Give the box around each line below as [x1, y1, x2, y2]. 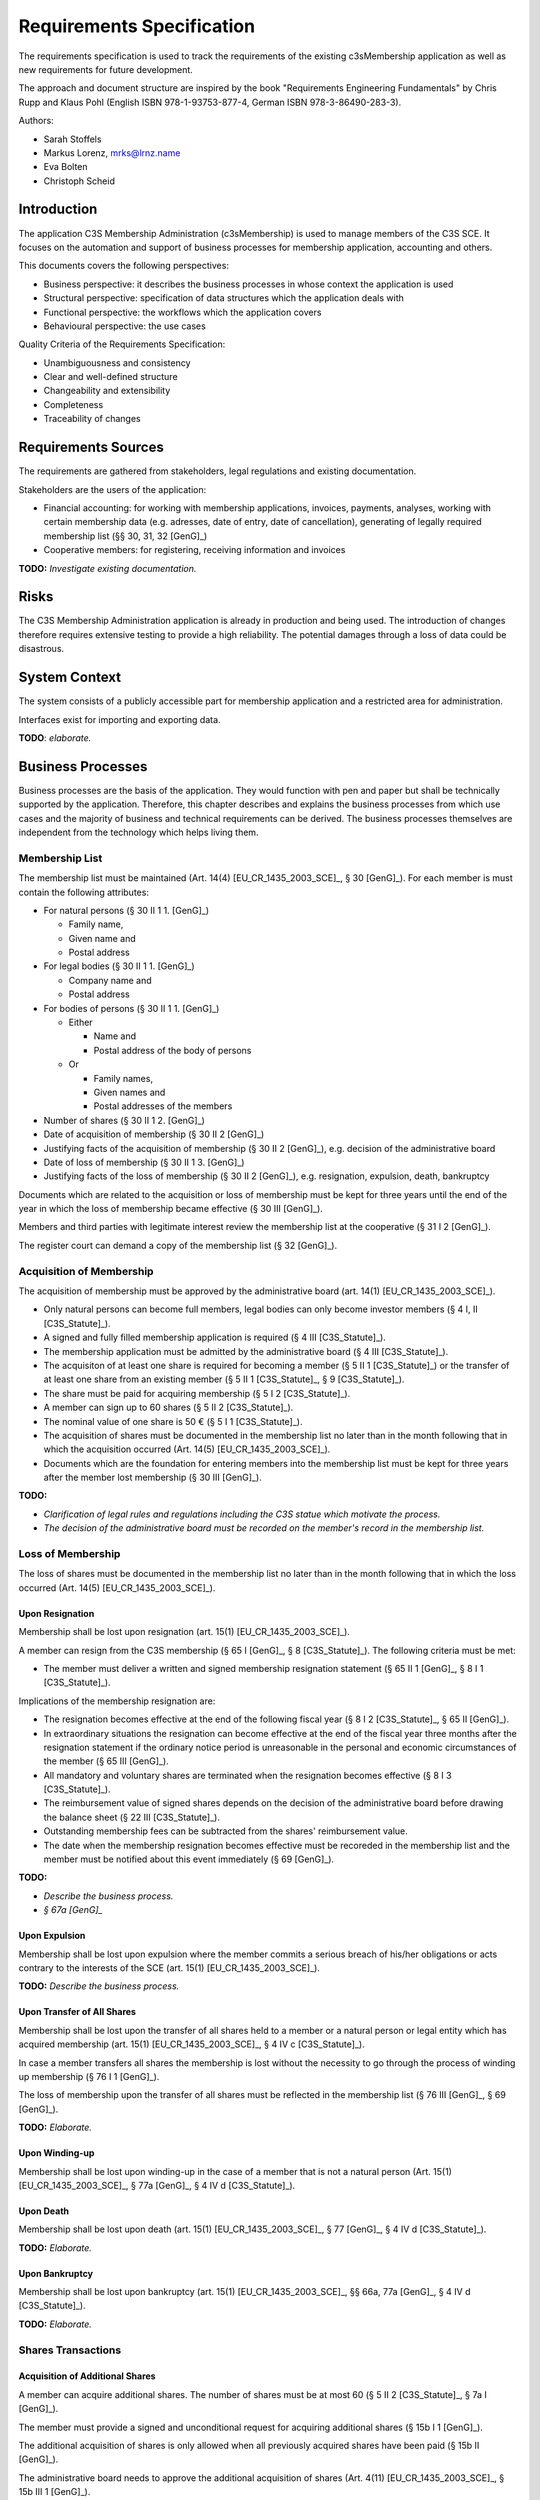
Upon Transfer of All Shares [18, 2006, 137, 2018]
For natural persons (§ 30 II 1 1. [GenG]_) [43, 904, 210, 916]
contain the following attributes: [18, 886, 150, 898]
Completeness [43, 398, 104, 410]
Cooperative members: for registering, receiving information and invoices [43, 544, 346, 556]
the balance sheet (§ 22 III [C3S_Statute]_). [43, 1811, 220, 1823]
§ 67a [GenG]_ [43, 1904, 104, 1916]
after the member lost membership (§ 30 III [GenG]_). [43, 1471, 262, 1484]
